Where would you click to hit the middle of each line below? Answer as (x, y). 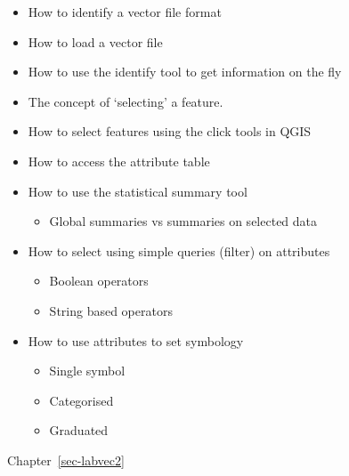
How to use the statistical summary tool (138, 191)
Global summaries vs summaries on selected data (183, 221)
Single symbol (87, 371)
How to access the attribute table (119, 161)
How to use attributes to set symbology (136, 340)
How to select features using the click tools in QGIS (170, 131)
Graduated (79, 430)
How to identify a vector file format (125, 12)
